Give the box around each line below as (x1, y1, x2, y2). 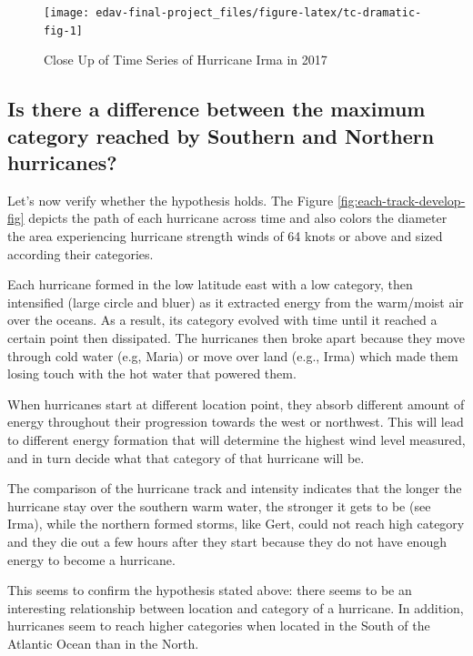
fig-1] (44, 24, 83, 37)
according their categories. (7, 244, 154, 263)
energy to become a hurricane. (7, 550, 176, 569)
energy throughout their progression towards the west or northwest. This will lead (7, 412, 464, 431)
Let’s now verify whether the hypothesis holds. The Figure (7, 190, 334, 209)
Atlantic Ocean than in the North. (7, 633, 199, 652)
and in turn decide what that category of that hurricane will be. (7, 448, 365, 467)
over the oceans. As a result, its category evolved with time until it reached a (7, 310, 438, 329)
